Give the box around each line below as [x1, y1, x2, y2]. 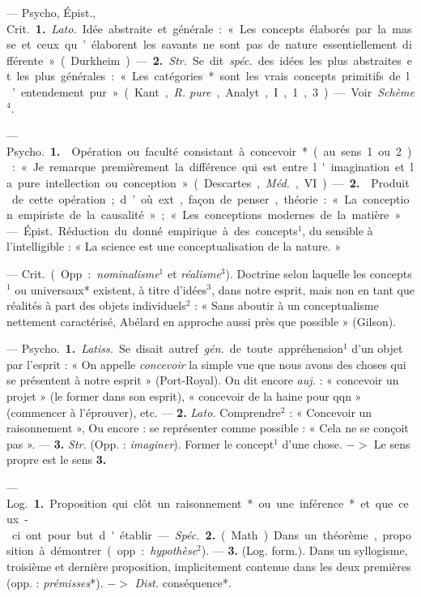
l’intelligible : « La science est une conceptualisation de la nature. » [6, 238, 342, 255]
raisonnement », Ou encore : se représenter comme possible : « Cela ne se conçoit [6, 419, 409, 436]
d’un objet [351, 340, 403, 357]
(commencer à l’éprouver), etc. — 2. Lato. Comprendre [6, 403, 281, 420]
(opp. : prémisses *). [6, 573, 104, 591]
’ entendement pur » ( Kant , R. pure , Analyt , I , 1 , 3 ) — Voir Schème [11, 83, 415, 100]
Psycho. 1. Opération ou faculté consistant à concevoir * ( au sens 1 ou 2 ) [6, 142, 412, 159]
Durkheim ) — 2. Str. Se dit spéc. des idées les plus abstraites [70, 51, 402, 68]
